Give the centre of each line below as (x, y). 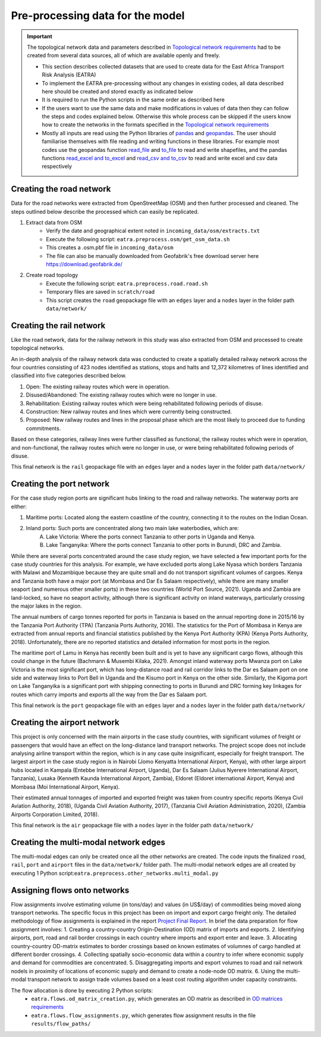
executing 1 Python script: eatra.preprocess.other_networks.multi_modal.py (115, 873)
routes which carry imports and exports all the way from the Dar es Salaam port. (109, 695)
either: (19, 506)
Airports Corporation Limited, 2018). (55, 814)
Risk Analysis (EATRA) (69, 75)
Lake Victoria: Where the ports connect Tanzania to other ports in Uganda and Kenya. (151, 537)
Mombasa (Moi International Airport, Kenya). (65, 787)
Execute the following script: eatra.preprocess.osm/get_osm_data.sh (138, 239)
